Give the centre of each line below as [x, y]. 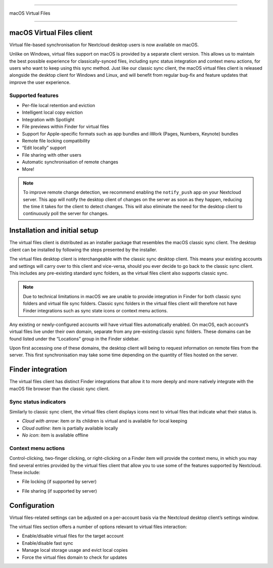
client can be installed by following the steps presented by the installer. [83, 250]
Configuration [32, 505]
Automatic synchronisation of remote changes [70, 162]
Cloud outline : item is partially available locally [70, 428]
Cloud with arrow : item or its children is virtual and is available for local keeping [105, 421]
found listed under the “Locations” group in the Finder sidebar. [75, 339]
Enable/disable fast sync [48, 543]
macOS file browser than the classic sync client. [59, 389]
